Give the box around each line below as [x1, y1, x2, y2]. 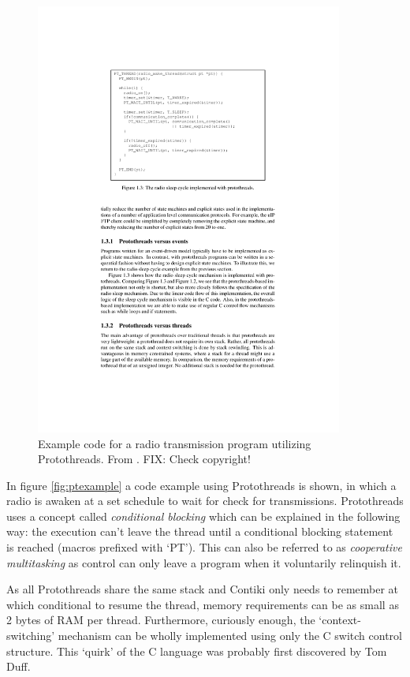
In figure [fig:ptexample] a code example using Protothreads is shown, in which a [6, 477, 397, 493]
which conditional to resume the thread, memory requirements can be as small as [6, 596, 399, 612]
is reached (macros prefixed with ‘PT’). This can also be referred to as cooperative [6, 539, 402, 555]
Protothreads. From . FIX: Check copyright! [38, 451, 251, 467]
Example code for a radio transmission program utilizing [38, 435, 311, 451]
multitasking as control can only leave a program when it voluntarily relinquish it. [6, 554, 401, 570]
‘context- [319, 612, 361, 628]
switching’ [6, 627, 55, 644]
